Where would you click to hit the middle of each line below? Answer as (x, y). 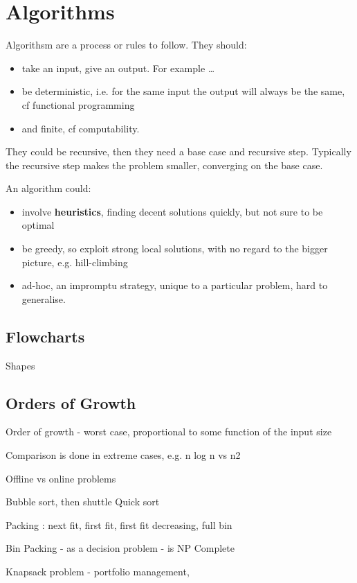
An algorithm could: (48, 188)
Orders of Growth (71, 402)
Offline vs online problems (61, 478)
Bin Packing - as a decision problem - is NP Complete (120, 548)
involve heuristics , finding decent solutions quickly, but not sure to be (172, 211)
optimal (38, 225)
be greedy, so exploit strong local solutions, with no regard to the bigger (175, 249)
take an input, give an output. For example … (118, 68)
